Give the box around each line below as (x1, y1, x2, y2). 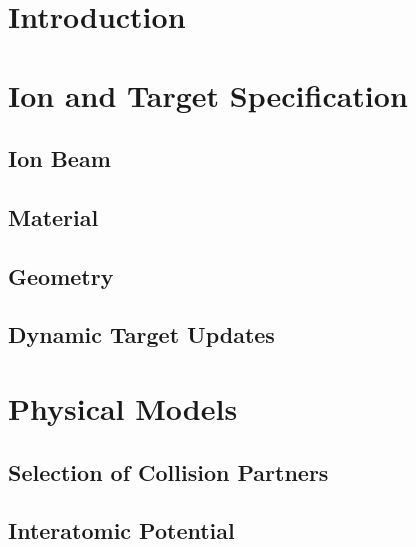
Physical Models (8, 388, 238, 429)
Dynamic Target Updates (8, 319, 275, 350)
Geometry (8, 260, 114, 291)
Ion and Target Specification (8, 74, 408, 115)
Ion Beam (8, 143, 111, 174)
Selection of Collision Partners (8, 456, 329, 487)
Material (8, 201, 99, 232)
